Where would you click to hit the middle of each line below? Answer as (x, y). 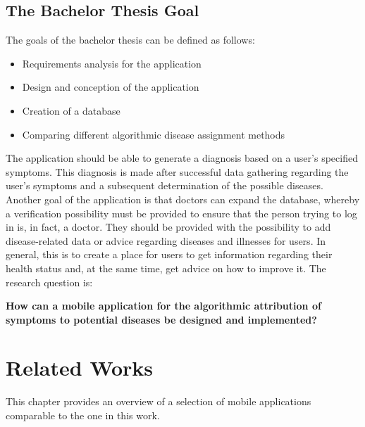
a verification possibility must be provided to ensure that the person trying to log (181, 213)
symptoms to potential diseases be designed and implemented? (161, 319)
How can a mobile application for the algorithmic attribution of (163, 306)
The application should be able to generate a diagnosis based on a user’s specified (182, 158)
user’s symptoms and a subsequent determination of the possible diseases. (165, 185)
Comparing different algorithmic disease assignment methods (154, 134)
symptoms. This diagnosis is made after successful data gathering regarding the (177, 171)
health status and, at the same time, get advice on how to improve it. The (166, 268)
